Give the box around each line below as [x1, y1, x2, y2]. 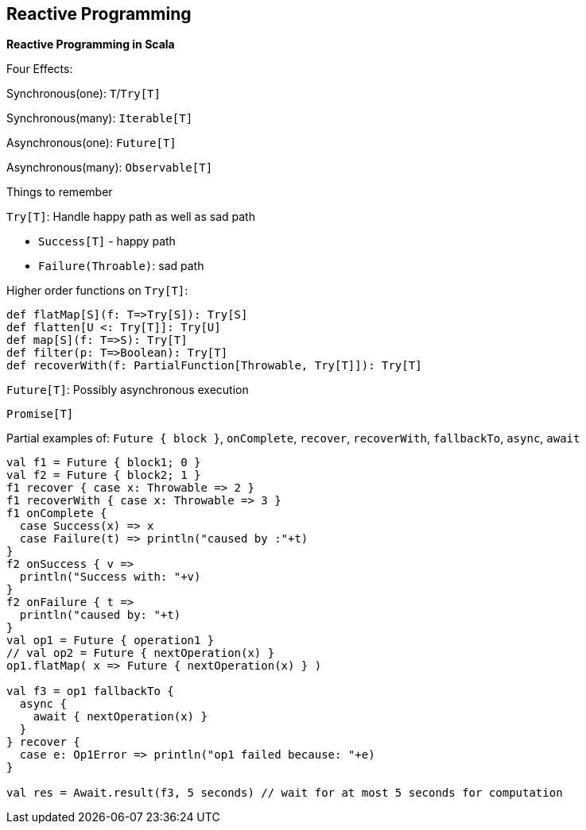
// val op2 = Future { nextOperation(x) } [6, 647, 275, 660]
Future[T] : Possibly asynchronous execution [6, 383, 249, 397]
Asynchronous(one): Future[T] [6, 136, 177, 150]
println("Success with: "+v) [19, 570, 201, 584]
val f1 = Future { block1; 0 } [6, 456, 201, 469]
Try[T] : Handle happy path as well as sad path [6, 210, 255, 224]
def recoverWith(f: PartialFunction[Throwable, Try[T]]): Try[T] [6, 359, 422, 373]
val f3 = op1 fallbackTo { [6, 685, 174, 698]
